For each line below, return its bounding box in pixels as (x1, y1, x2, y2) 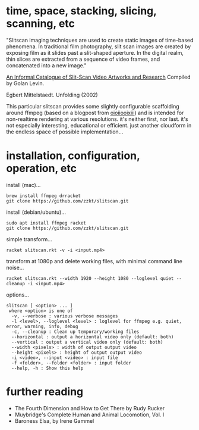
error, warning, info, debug (6, 323, 78, 329)
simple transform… (6, 235, 52, 242)
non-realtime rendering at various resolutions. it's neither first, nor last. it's (6, 115, 188, 123)
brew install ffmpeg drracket (6, 192, 81, 199)
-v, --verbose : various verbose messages (11, 313, 118, 319)
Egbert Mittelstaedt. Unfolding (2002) (6, 91, 98, 98)
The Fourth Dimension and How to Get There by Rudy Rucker (14, 404, 165, 412)
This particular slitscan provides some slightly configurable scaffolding (6, 102, 179, 110)
